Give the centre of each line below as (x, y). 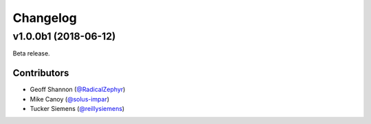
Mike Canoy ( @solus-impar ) (70, 99)
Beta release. (32, 53)
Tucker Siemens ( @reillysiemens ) (77, 109)
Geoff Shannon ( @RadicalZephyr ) (78, 90)
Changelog (45, 18)
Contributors (41, 73)
